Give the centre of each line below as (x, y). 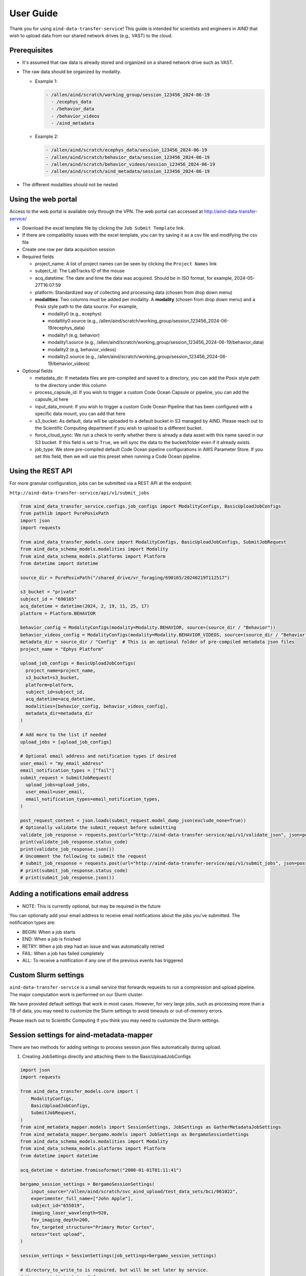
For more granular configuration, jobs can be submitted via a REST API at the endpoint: (101, 483)
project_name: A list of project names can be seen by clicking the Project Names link (126, 263)
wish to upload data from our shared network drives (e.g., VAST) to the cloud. (91, 35)
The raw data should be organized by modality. (72, 72)
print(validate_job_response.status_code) (74, 842)
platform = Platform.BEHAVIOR (58, 613)
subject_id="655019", (58, 1206)
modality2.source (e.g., (72, 357)
